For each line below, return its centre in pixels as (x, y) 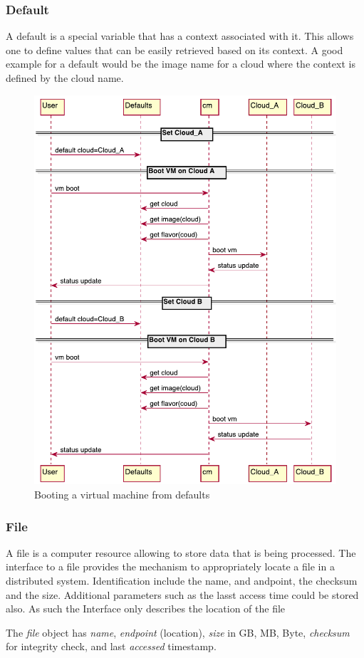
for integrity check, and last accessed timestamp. (111, 646)
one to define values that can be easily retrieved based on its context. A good (175, 49)
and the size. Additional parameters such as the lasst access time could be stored (182, 594)
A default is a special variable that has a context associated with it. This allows (180, 36)
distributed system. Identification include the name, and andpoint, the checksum (182, 580)
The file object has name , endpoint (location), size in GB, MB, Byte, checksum (178, 632)
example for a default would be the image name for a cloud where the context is (181, 64)
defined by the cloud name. (65, 78)
